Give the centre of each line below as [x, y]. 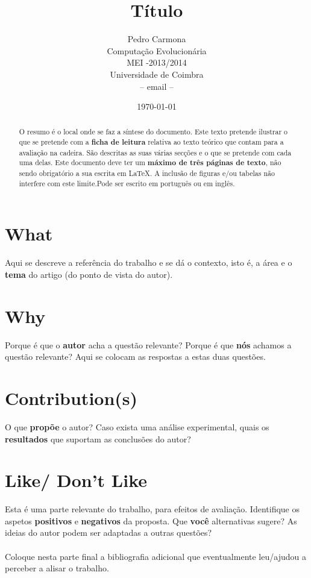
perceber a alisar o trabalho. [57, 568]
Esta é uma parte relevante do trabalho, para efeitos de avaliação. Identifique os [152, 509]
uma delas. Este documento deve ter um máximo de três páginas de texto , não [150, 163]
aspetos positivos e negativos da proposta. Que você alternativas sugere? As [151, 520]
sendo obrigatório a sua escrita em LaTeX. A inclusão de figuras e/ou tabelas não [147, 173]
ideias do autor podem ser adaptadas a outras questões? [108, 532]
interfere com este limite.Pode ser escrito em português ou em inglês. [127, 183]
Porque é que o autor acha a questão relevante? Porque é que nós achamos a [148, 344]
